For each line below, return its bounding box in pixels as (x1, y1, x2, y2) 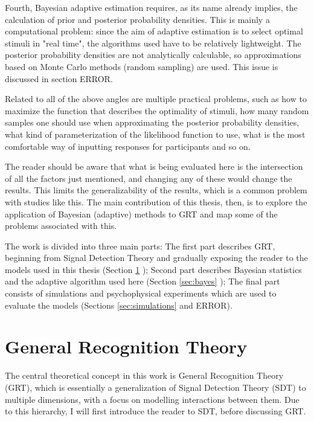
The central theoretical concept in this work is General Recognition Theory (5, 369, 284, 382)
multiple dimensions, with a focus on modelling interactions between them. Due (5, 393, 300, 405)
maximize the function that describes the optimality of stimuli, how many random (5, 104, 309, 117)
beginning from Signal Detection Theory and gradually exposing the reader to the (5, 251, 308, 264)
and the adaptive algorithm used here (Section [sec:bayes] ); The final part (5, 275, 280, 288)
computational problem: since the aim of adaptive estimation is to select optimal (5, 25, 303, 37)
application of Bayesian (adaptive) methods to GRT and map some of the (5, 207, 278, 220)
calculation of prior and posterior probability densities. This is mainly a (5, 13, 270, 25)
